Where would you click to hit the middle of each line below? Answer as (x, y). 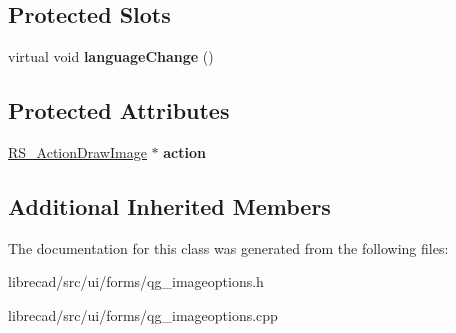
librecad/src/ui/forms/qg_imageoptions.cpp (143, 314)
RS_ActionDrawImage (77, 152)
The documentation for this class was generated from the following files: (228, 247)
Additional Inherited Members (169, 205)
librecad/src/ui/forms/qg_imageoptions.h (136, 281)
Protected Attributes (119, 110)
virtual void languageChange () (111, 56)
